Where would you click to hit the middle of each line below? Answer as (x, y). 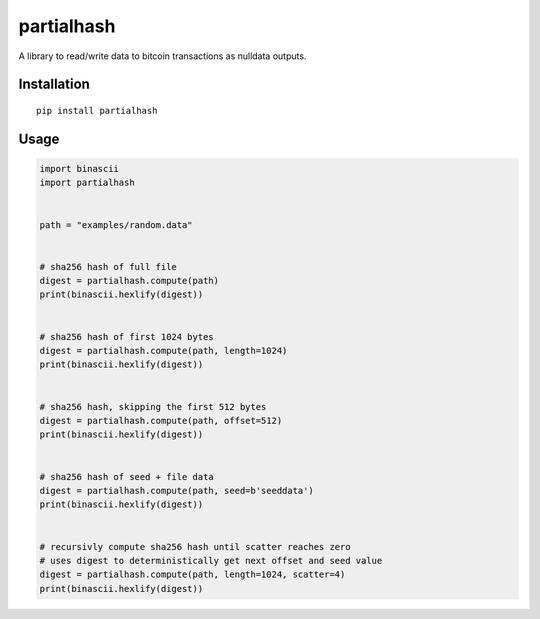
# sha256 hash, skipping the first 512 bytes (153, 406)
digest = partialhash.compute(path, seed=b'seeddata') (176, 490)
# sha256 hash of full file (108, 266)
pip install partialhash (97, 110)
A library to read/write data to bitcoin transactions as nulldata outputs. (162, 56)
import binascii (79, 168)
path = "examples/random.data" (116, 224)
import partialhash (87, 183)
